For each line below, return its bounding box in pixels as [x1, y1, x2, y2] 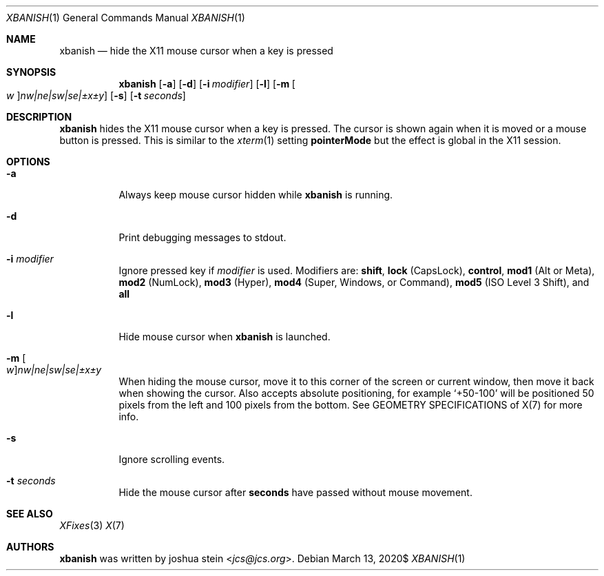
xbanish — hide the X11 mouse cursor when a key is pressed [59, 45, 333, 56]
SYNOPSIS [6, 66, 56, 78]
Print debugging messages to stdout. [118, 232, 287, 243]
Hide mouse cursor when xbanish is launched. [118, 331, 331, 342]
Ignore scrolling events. [118, 453, 225, 465]
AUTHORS [6, 541, 54, 553]
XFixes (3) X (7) [59, 520, 125, 531]
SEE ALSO [6, 508, 53, 520]
